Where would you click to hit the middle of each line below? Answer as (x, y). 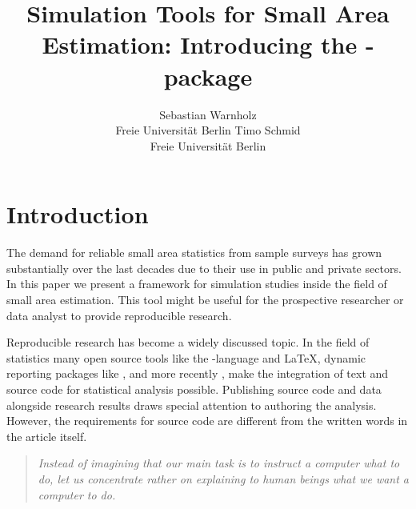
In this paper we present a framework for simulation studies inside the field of (197, 284)
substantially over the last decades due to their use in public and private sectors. (204, 268)
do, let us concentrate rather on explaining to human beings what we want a (224, 478)
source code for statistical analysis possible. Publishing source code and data (194, 389)
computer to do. (77, 494)
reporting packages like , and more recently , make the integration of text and (198, 373)
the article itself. (47, 436)
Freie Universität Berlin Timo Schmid (208, 130)
